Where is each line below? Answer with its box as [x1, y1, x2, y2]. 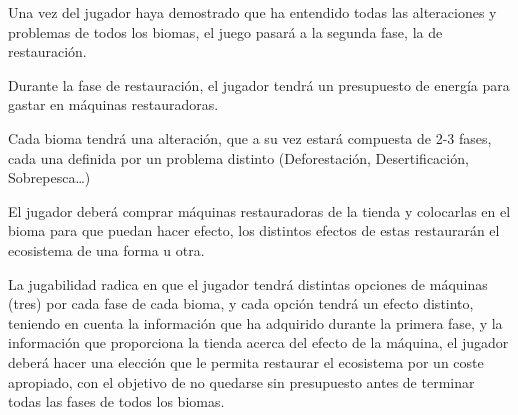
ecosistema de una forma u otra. [8, 239, 205, 260]
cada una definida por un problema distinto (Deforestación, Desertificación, [8, 147, 469, 168]
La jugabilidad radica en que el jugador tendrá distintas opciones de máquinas [8, 273, 488, 294]
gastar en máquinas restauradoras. [8, 94, 219, 115]
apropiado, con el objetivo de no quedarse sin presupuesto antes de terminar [8, 371, 475, 392]
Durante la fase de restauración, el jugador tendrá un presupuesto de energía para [8, 74, 510, 95]
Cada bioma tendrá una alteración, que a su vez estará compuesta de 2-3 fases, [8, 127, 492, 148]
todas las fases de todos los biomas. [8, 391, 225, 412]
